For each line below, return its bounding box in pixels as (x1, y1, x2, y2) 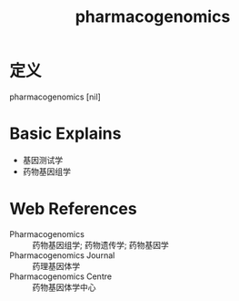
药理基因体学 (32, 260, 80, 271)
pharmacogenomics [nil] (9, 91, 102, 102)
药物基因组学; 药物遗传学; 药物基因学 (32, 239, 170, 250)
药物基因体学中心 (32, 281, 96, 293)
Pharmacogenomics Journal (9, 249, 115, 261)
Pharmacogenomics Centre (9, 271, 112, 282)
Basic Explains (9, 123, 122, 144)
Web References (9, 199, 138, 220)
